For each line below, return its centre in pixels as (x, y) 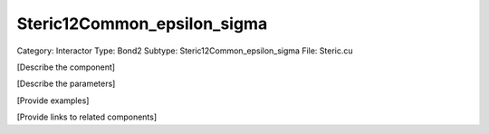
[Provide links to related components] (87, 117)
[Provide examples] (53, 100)
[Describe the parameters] (66, 84)
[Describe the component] (66, 67)
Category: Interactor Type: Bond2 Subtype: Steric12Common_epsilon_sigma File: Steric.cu (185, 51)
